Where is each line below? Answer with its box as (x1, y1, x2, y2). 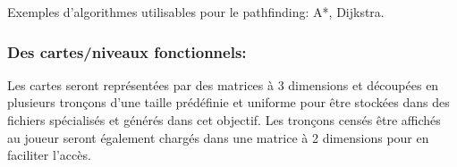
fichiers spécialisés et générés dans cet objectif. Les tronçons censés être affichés (7, 111, 441, 129)
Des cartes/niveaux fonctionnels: (7, 40, 247, 63)
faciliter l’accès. (7, 146, 91, 164)
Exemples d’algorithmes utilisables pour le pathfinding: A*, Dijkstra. (7, 3, 385, 21)
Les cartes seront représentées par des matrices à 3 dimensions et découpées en (7, 75, 439, 94)
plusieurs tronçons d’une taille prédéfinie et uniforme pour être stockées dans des (7, 93, 450, 112)
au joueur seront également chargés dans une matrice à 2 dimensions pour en (7, 128, 429, 146)
